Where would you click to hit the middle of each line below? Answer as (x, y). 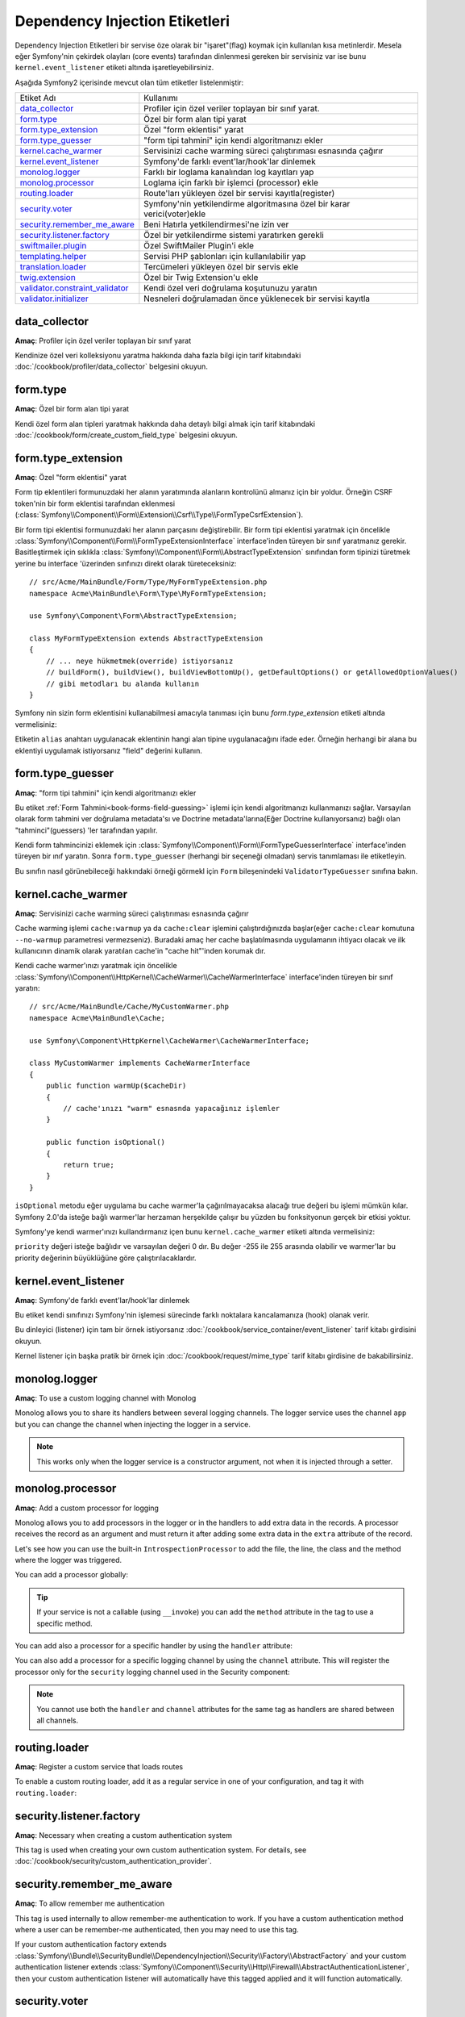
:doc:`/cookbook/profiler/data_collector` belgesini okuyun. (112, 366)
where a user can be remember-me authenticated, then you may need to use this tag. (157, 1930)
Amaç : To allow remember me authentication (90, 1903)
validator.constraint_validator (74, 288)
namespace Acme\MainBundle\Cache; (97, 1018)
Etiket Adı (38, 98)
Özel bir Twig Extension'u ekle (201, 278)
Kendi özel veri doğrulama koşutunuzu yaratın (230, 288)
